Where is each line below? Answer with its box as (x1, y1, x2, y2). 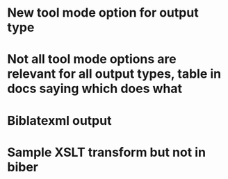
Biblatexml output (7, 112, 112, 128)
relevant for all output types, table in (7, 66, 221, 82)
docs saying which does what (7, 81, 183, 96)
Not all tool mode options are (7, 51, 177, 67)
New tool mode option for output (7, 5, 199, 21)
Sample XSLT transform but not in (7, 144, 206, 160)
